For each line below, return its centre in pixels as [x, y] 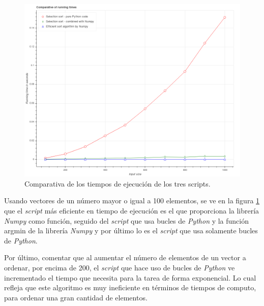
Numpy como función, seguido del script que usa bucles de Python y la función [127, 220]
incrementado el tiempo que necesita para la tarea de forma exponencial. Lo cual [130, 277]
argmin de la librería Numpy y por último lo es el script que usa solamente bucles [131, 231]
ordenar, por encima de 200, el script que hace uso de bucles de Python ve [120, 267]
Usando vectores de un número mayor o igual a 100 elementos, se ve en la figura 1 [132, 201]
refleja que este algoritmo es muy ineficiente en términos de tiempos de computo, [130, 287]
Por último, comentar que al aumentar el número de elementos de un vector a [125, 257]
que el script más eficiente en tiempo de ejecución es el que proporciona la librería [132, 210]
